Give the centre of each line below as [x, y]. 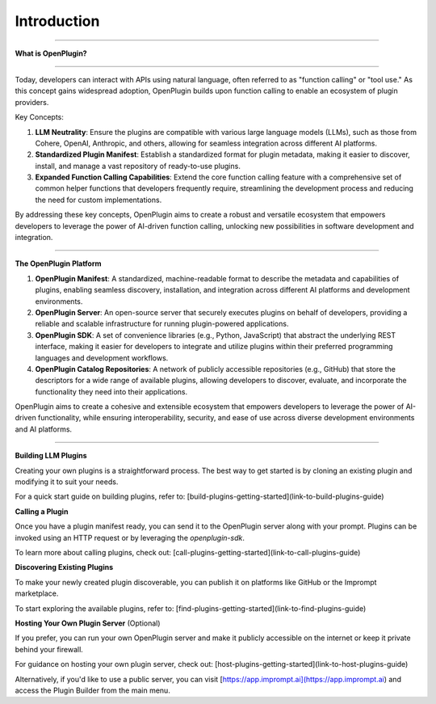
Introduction [57, 21]
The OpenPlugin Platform [58, 263]
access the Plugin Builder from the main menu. [93, 690]
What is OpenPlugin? [51, 53]
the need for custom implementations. [99, 200]
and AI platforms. [44, 429]
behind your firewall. [49, 649]
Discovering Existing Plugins [64, 567]
